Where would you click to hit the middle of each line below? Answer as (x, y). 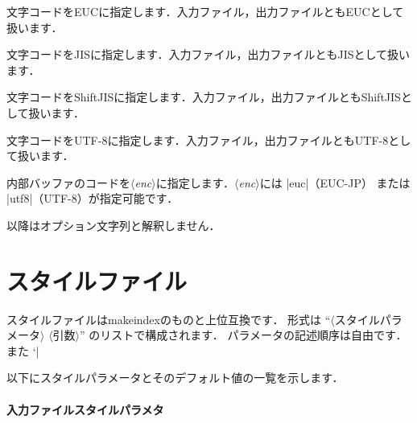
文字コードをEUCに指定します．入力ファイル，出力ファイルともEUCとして (205, 11)
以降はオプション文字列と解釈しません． (114, 225)
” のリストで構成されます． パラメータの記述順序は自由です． (244, 335)
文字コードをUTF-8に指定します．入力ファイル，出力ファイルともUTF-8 (198, 140)
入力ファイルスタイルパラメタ (85, 409)
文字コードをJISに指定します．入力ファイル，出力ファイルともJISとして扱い (208, 54)
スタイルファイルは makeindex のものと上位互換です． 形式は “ (169, 319)
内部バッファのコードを (68, 182)
